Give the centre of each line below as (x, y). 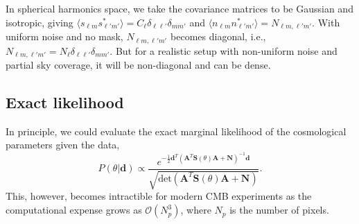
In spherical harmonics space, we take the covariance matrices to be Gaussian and (179, 8)
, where (196, 210)
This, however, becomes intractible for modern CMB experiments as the (159, 196)
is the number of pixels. (279, 210)
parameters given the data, (63, 145)
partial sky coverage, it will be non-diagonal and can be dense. (138, 64)
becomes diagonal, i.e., (218, 36)
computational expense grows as (74, 210)
